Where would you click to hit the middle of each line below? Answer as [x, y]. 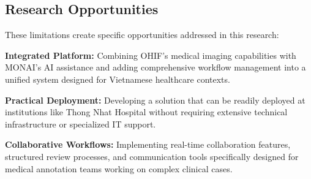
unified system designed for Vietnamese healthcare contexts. [118, 79]
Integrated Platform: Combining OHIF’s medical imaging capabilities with [151, 55]
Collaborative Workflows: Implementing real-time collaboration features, [148, 144]
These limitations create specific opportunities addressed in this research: [142, 35]
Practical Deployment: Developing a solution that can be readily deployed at [155, 100]
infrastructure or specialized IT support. [81, 124]
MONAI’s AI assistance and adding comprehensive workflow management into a [155, 67]
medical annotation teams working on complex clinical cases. [119, 168]
